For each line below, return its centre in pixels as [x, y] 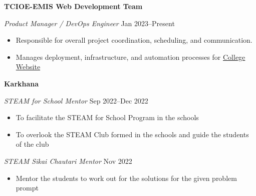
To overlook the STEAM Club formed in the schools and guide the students [132, 134]
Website [28, 67]
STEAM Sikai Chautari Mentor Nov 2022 [68, 161]
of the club [32, 144]
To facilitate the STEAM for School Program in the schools [107, 117]
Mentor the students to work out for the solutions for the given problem [126, 178]
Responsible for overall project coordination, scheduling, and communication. [134, 40]
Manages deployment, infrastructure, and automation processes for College [131, 57]
